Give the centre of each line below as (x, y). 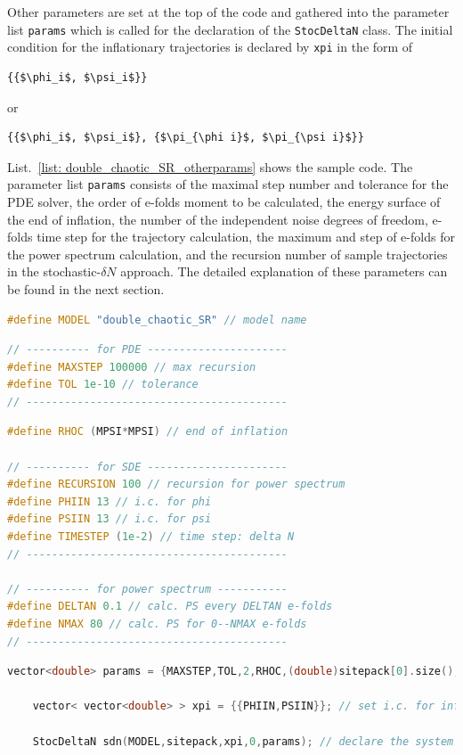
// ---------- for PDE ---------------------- (147, 350)
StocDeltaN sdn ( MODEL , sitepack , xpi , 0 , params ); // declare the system (243, 741)
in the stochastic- (54, 271)
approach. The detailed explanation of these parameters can (284, 271)
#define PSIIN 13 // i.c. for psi (110, 519)
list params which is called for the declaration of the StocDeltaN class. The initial (230, 29)
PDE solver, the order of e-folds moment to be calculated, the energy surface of (224, 201)
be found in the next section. (86, 288)
